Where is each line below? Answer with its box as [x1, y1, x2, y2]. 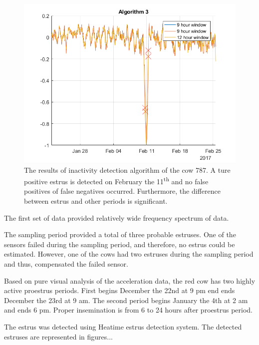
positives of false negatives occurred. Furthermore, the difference [24, 186, 221, 196]
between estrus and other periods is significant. [24, 196, 168, 206]
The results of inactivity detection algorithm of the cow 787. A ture [24, 164, 231, 175]
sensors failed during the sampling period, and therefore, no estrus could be [4, 239, 235, 249]
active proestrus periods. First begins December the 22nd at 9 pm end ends [4, 285, 235, 296]
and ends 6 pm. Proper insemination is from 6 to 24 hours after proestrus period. [4, 305, 253, 315]
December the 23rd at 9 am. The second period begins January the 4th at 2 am [4, 295, 248, 305]
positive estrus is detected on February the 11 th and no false [24, 175, 209, 186]
